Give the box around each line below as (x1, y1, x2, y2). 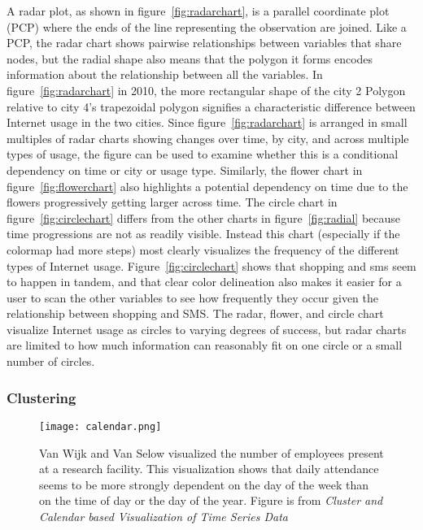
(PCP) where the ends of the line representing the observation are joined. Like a (7, 18, 407, 35)
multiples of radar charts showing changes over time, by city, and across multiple (7, 129, 409, 146)
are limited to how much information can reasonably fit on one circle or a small (7, 337, 403, 354)
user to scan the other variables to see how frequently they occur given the (7, 289, 379, 306)
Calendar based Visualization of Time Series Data (39, 507, 289, 524)
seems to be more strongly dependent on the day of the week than (39, 476, 369, 493)
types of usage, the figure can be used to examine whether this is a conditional (7, 146, 399, 163)
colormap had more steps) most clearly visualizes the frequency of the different (7, 241, 399, 258)
